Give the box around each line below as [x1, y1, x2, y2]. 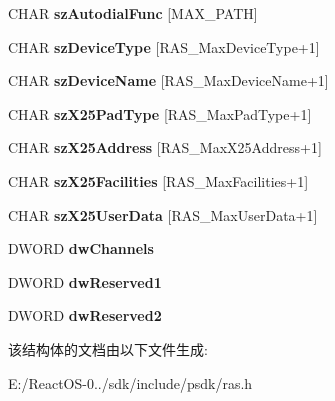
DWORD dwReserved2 [8, 305, 162, 326]
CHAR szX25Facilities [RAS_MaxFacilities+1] [8, 170, 309, 191]
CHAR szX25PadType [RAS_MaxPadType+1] [8, 103, 312, 124]
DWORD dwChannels [8, 238, 154, 259]
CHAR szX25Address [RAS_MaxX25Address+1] [8, 137, 322, 158]
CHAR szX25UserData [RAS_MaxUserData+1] [8, 204, 318, 225]
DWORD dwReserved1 [8, 271, 162, 292]
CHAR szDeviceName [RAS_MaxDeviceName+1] [8, 70, 329, 91]
